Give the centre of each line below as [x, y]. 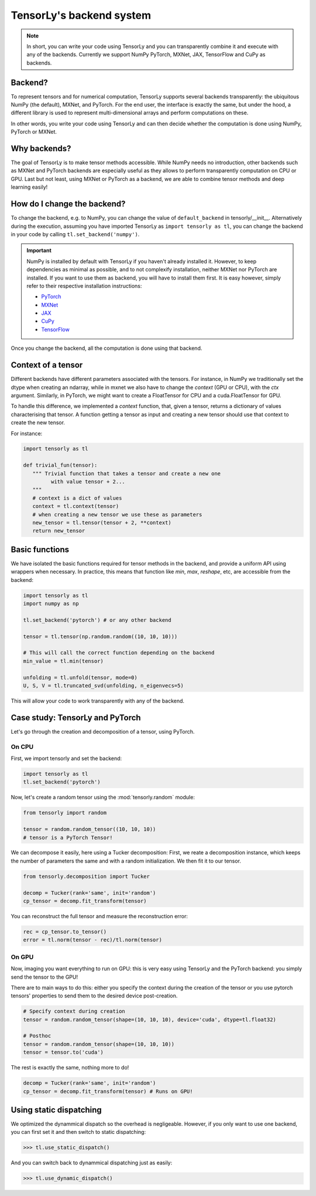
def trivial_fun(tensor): [60, 465]
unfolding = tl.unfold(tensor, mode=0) [80, 677]
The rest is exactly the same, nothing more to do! [70, 1068]
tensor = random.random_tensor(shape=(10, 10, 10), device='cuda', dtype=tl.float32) [150, 1019]
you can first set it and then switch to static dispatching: [78, 1132]
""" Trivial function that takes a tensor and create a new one [127, 473]
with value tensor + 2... [88, 482]
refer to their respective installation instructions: [84, 286]
